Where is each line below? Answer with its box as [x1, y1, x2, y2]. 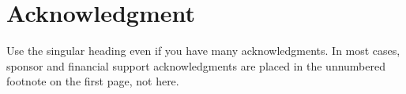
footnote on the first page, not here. [6, 73, 179, 89]
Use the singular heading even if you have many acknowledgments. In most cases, [6, 42, 400, 59]
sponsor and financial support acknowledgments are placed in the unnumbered [6, 57, 386, 74]
